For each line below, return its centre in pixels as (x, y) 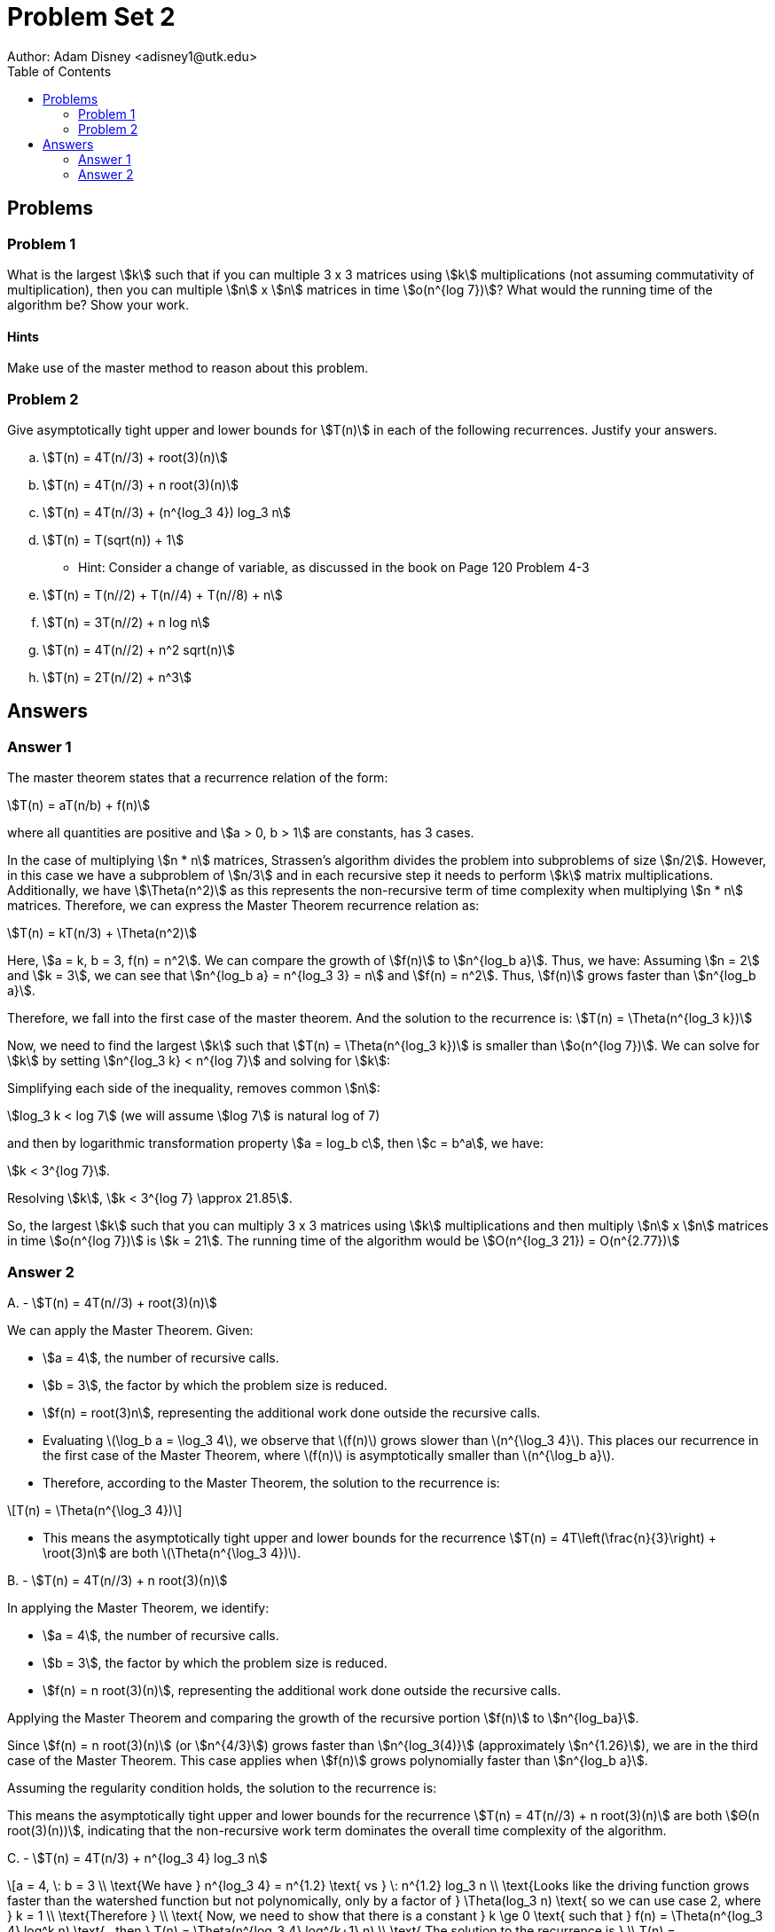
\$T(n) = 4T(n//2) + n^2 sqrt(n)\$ (139, 649)
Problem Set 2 (91, 17)
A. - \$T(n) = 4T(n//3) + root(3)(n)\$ (112, 1302)
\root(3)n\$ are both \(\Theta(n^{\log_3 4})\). (172, 1552)
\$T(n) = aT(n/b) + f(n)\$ (79, 805)
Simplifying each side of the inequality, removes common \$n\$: (194, 1088)
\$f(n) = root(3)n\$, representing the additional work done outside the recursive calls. (292, 1412)
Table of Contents (59, 71)
